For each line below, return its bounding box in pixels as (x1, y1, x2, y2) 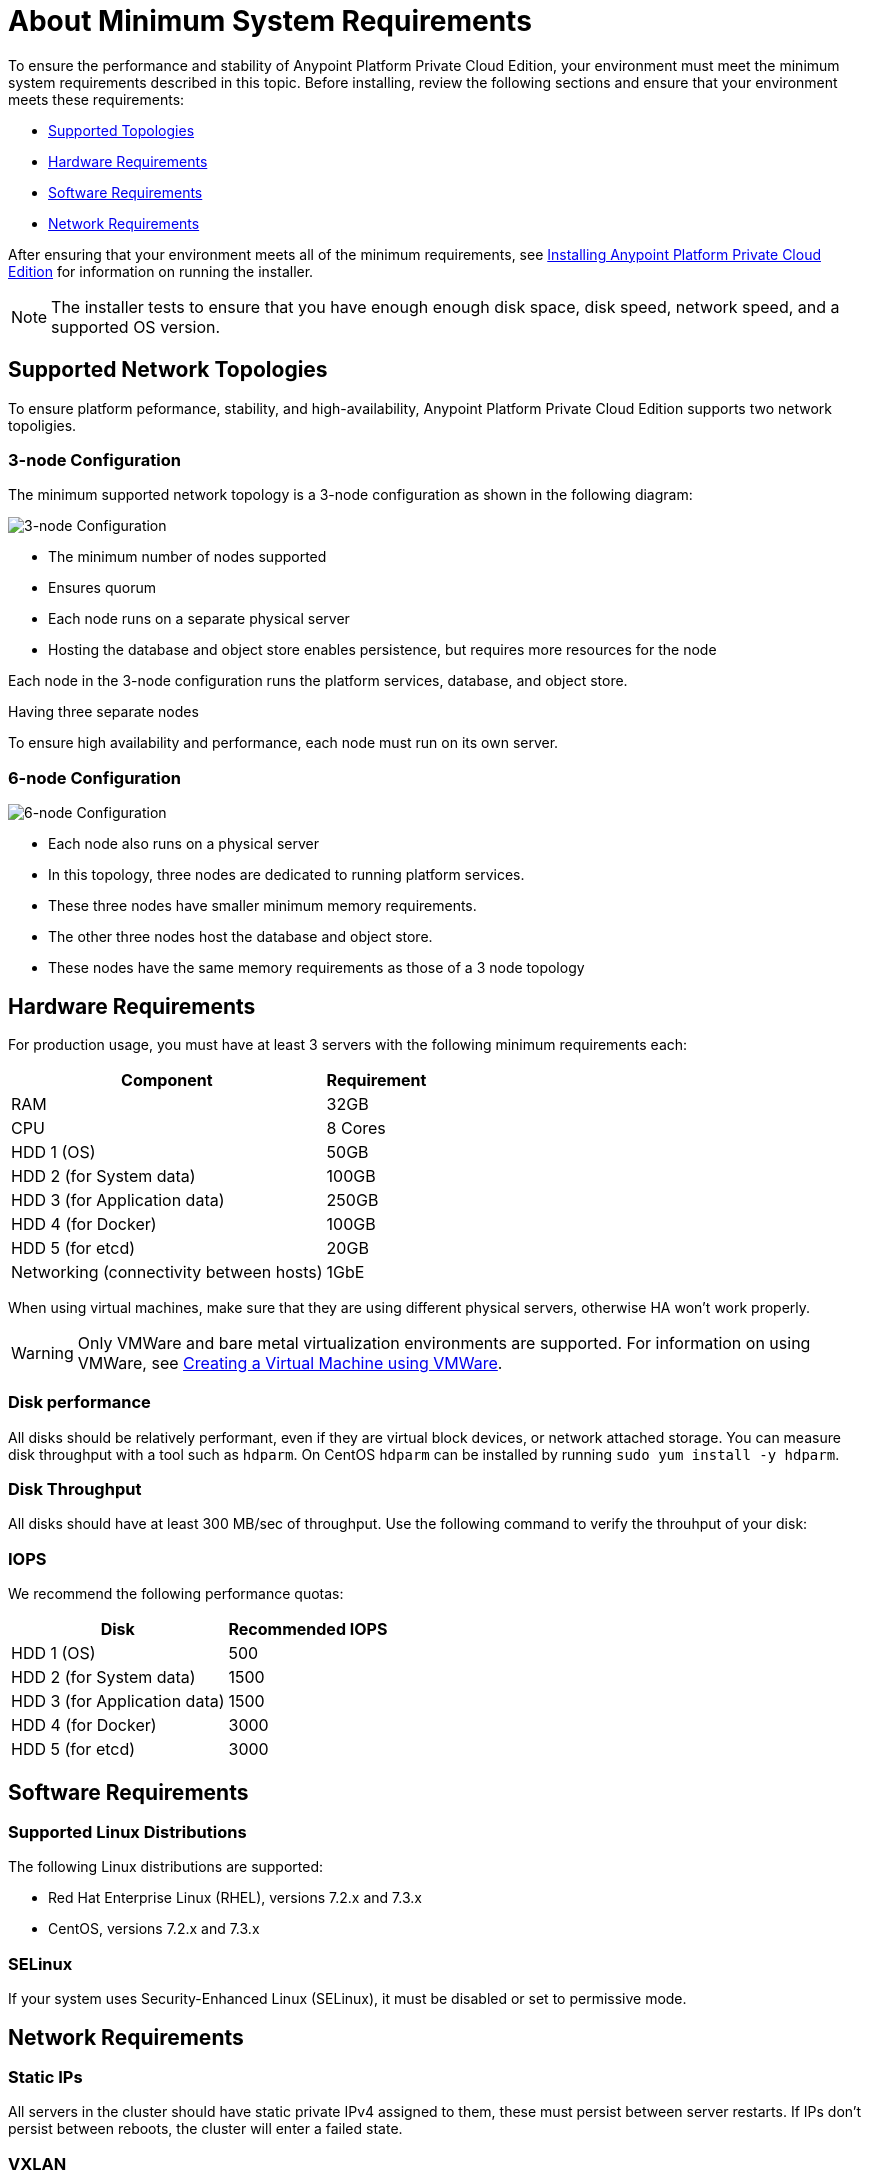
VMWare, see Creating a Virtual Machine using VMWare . (77, 1352, 503, 1373)
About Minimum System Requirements (8, 4, 532, 38)
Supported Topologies (48, 121, 195, 139)
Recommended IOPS (228, 1619, 388, 1640)
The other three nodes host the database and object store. (48, 928, 433, 946)
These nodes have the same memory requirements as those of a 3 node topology (48, 959, 585, 977)
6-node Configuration (8, 767, 181, 788)
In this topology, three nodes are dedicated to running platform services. (48, 866, 525, 884)
